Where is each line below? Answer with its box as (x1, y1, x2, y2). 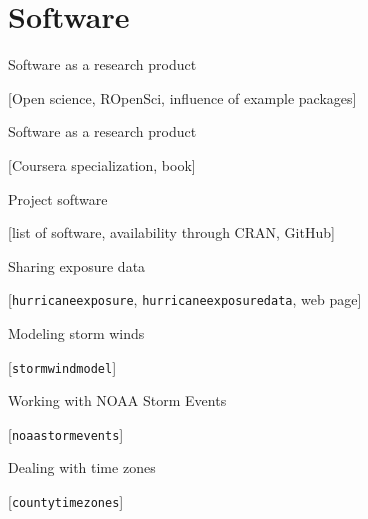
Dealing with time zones (8, 457, 156, 478)
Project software (8, 188, 108, 209)
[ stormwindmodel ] (8, 356, 117, 377)
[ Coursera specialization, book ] (8, 154, 196, 175)
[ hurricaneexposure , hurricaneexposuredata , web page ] (8, 289, 362, 310)
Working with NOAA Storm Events (8, 390, 227, 411)
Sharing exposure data (8, 255, 146, 276)
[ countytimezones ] (8, 491, 124, 512)
